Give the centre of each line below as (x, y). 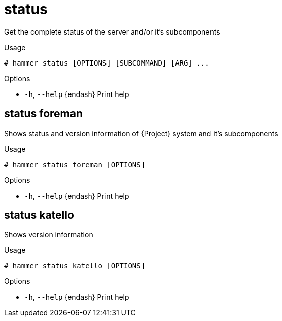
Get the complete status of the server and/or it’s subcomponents (112, 31)
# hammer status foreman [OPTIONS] (75, 164)
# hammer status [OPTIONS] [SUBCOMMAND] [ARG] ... (107, 63)
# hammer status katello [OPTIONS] (75, 266)
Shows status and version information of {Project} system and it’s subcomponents (141, 133)
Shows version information (49, 235)
